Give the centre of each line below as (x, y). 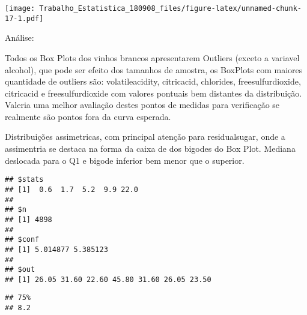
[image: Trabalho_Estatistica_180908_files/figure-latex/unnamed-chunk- (153, 8)
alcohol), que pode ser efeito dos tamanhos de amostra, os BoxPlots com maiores (154, 69)
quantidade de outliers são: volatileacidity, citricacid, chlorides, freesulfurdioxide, (153, 81)
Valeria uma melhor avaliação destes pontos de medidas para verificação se (142, 105)
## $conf (22, 240)
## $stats (24, 180)
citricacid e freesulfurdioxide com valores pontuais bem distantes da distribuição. (153, 93)
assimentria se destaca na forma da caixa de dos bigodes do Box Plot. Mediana (150, 148)
